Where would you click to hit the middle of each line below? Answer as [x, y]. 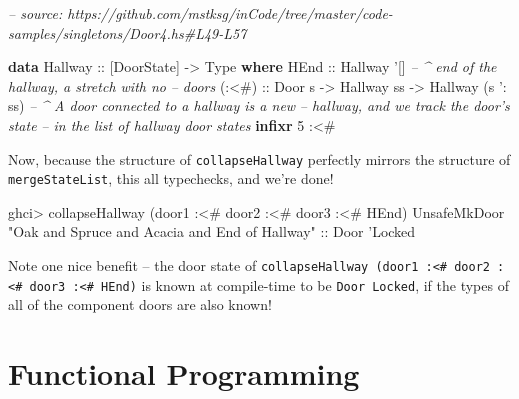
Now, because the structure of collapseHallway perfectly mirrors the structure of [259, 158]
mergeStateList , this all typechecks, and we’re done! [171, 178]
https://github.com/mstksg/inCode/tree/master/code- [230, 13]
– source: [35, 13]
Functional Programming [184, 373]
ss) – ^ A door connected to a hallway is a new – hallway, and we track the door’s [259, 105]
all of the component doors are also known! [140, 304]
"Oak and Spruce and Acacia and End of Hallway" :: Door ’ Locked [212, 231]
